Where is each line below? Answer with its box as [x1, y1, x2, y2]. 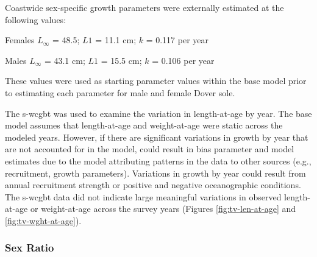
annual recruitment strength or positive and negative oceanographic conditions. [5, 178, 301, 191]
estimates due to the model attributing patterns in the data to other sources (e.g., [5, 154, 312, 167]
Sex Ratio [5, 240, 54, 255]
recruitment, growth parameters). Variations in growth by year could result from [5, 166, 306, 179]
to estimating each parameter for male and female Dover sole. [5, 86, 235, 99]
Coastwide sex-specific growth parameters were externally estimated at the [5, 1, 284, 13]
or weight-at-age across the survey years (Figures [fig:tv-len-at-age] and [30, 202, 296, 215]
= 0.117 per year [146, 33, 209, 46]
